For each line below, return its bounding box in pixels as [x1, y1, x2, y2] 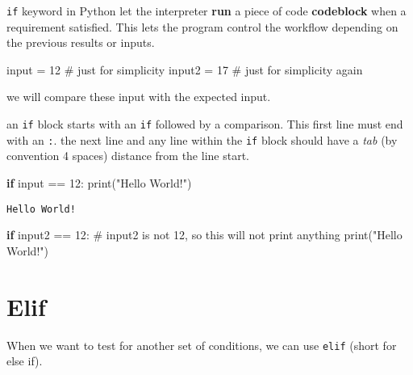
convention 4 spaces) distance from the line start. [6, 147, 249, 164]
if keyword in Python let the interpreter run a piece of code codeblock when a [6, 2, 407, 19]
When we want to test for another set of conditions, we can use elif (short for [6, 336, 397, 353]
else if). [6, 352, 43, 369]
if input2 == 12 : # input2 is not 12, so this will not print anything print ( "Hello [6, 226, 403, 243]
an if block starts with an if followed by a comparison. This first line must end [6, 116, 403, 133]
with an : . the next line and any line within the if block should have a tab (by [6, 131, 398, 148]
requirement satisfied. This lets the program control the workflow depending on [6, 18, 398, 35]
